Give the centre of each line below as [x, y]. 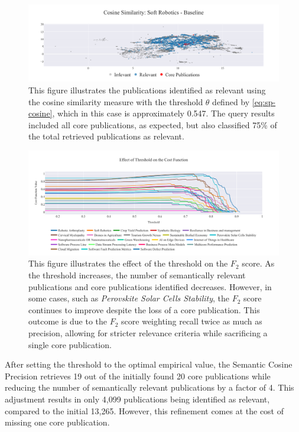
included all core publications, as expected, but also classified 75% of [153, 124]
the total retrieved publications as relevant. [106, 136]
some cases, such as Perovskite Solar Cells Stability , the [129, 298]
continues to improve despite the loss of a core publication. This [144, 309]
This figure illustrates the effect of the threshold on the [128, 263]
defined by [231, 101]
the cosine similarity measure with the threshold [116, 101]
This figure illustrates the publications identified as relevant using [147, 90]
